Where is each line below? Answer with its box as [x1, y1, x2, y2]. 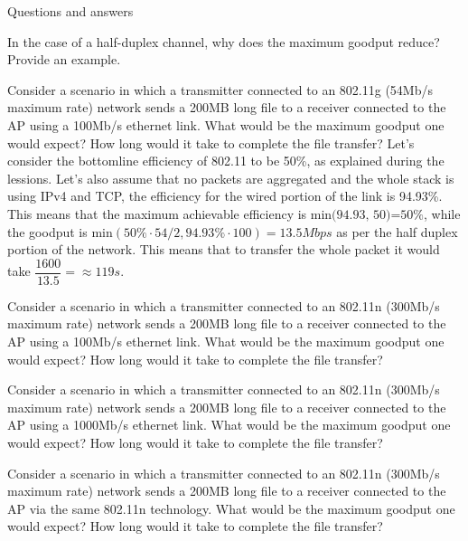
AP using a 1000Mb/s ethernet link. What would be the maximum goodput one [7, 415, 451, 434]
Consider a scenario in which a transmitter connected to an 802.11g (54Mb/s [7, 80, 434, 99]
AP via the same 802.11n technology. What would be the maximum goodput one [7, 498, 455, 517]
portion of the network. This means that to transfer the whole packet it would [7, 240, 440, 259]
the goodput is [7, 222, 88, 241]
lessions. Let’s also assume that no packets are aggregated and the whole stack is [7, 168, 454, 187]
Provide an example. [7, 50, 121, 69]
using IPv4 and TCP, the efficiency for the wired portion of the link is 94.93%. [7, 186, 443, 205]
